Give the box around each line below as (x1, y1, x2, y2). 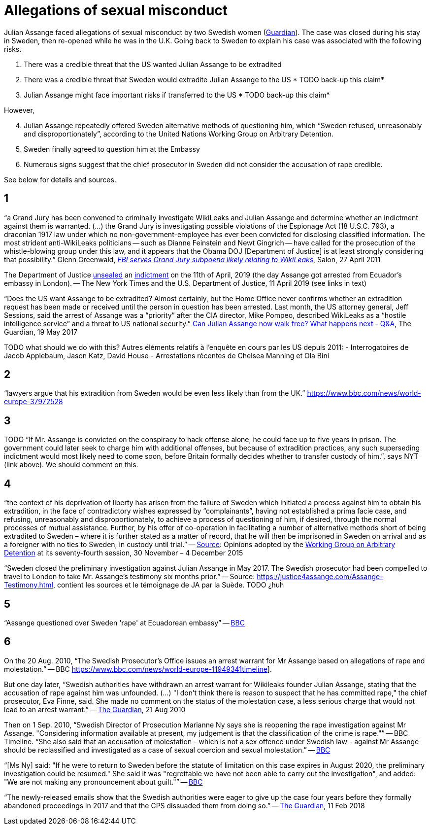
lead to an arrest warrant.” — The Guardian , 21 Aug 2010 (4, 705, 186, 714)
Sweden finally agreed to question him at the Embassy (24, 144, 200, 153)
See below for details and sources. (4, 175, 116, 184)
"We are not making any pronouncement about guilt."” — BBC (4, 777, 203, 786)
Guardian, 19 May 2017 (4, 327, 78, 336)
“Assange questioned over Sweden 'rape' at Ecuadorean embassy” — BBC (4, 618, 245, 627)
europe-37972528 (4, 397, 63, 406)
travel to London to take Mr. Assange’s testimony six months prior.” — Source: (4, 572, 255, 581)
